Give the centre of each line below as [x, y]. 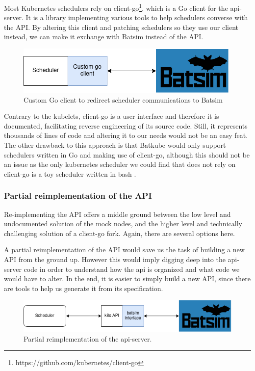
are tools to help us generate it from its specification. [84, 288]
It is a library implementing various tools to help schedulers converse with [137, 17]
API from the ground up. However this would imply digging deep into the [115, 259]
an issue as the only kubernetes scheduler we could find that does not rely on [120, 164]
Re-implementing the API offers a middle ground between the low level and [117, 214]
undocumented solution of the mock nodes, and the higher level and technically [123, 224]
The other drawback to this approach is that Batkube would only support [115, 145]
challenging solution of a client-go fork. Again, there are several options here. [119, 233]
